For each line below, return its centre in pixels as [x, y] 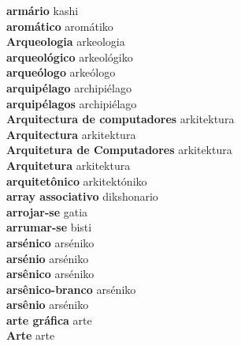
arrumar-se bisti [49, 227]
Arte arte [31, 335]
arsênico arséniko [50, 274]
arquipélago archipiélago [69, 87]
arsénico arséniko [50, 242]
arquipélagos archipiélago [72, 103]
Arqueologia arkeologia [66, 41]
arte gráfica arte [49, 320]
